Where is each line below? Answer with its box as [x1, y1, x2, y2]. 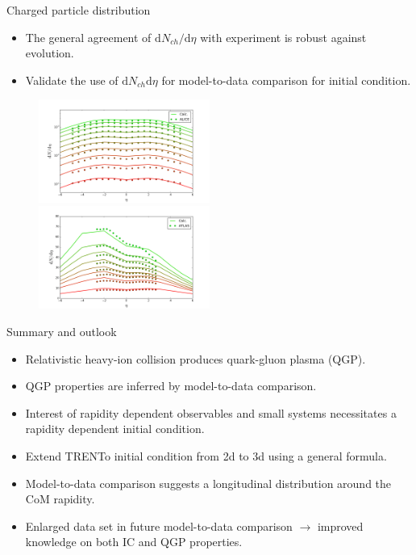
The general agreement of [25, 28, 152, 45]
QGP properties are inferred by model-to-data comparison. [25, 377, 317, 394]
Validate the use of [25, 71, 119, 88]
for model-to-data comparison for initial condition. [161, 71, 411, 88]
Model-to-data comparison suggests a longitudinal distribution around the [25, 474, 392, 491]
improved [317, 517, 364, 534]
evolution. [25, 44, 74, 61]
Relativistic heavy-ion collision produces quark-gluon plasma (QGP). [25, 350, 366, 367]
